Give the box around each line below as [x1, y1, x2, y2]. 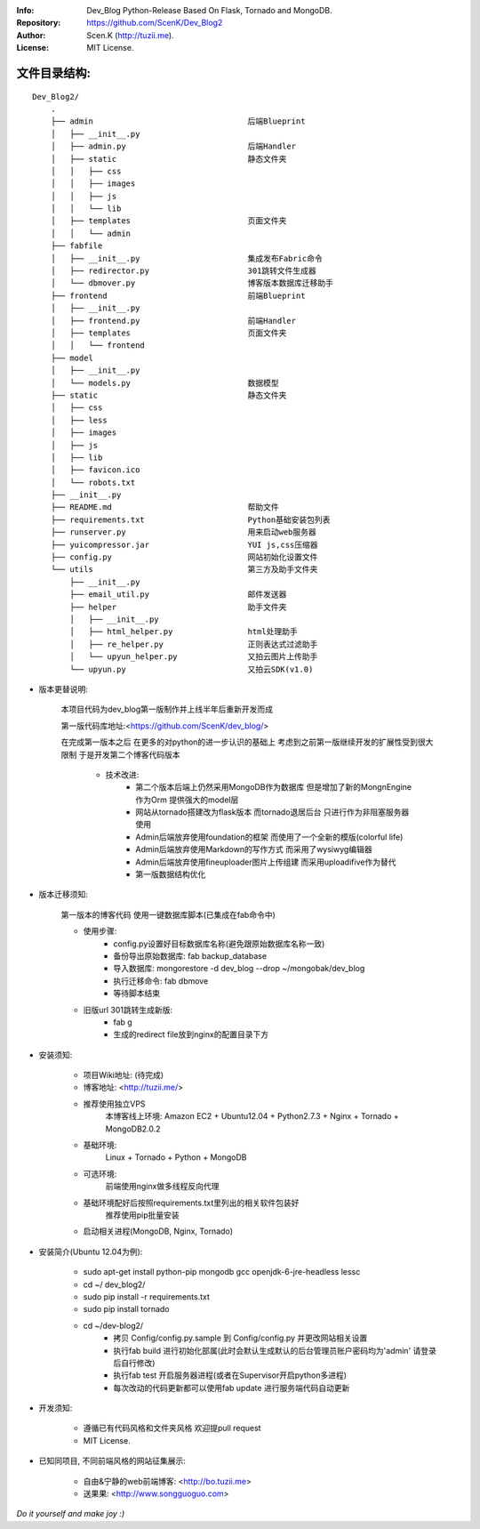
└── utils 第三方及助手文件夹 [50, 565, 318, 575]
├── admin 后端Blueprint [50, 117, 306, 126]
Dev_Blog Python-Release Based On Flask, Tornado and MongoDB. [86, 5, 332, 15]
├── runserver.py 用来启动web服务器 [50, 527, 317, 537]
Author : [16, 29, 46, 40]
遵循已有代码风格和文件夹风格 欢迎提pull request [83, 1423, 261, 1434]
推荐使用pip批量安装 [105, 1210, 180, 1220]
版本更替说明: [38, 683, 89, 694]
